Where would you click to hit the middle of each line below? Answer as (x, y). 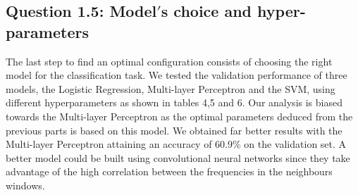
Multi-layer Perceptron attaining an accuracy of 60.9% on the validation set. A (176, 144)
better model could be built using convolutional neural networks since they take (178, 157)
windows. (25, 185)
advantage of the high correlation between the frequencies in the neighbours (169, 171)
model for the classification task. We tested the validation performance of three (177, 75)
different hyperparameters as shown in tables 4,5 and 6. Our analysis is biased (174, 102)
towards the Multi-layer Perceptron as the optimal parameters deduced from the (179, 116)
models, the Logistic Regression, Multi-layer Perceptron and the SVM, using (171, 88)
